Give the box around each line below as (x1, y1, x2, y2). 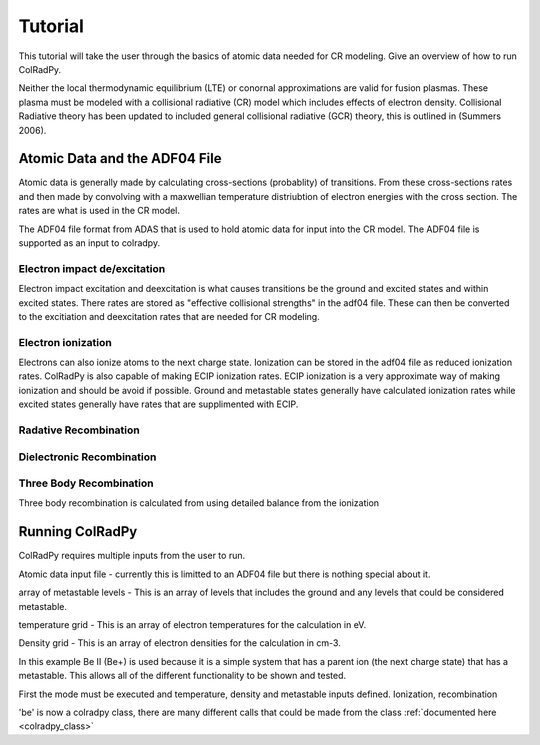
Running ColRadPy (18, 523, 138, 540)
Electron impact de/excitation (18, 261, 166, 275)
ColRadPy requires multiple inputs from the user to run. (18, 550, 245, 562)
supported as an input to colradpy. (18, 236, 160, 249)
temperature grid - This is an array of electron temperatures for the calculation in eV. (18, 618, 367, 630)
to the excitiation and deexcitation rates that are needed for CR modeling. (18, 310, 320, 322)
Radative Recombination (18, 423, 140, 437)
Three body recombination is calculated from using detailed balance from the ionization (18, 497, 380, 509)
